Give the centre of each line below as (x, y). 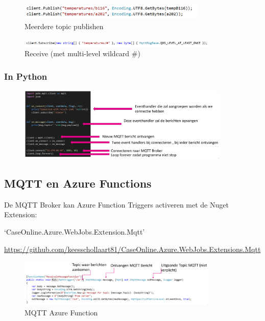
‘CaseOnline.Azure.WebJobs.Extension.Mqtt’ (75, 232)
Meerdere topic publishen (64, 26)
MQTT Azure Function (61, 312)
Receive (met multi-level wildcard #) (82, 53)
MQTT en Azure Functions (78, 183)
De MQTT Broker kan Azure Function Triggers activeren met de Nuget (116, 204)
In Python (26, 76)
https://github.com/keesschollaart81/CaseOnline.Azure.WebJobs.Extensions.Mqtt (132, 249)
